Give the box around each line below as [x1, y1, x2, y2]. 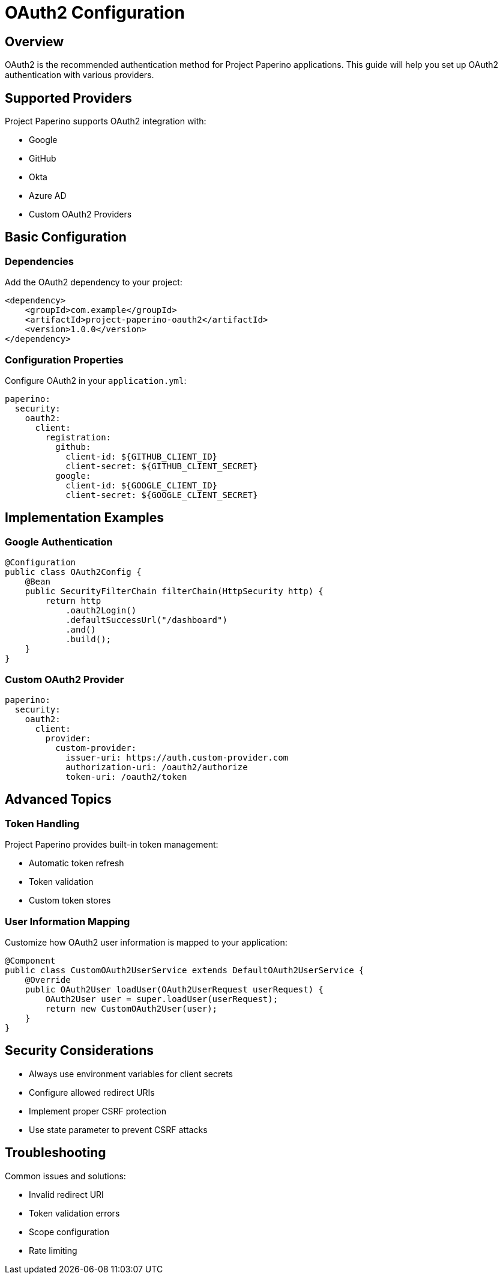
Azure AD [29, 190, 67, 201]
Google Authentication [5, 535, 113, 548]
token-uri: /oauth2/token [65, 771, 187, 782]
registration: [45, 432, 112, 442]
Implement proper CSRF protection [29, 1105, 166, 1116]
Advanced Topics [5, 792, 112, 807]
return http [45, 596, 101, 606]
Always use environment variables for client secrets [29, 1068, 233, 1079]
